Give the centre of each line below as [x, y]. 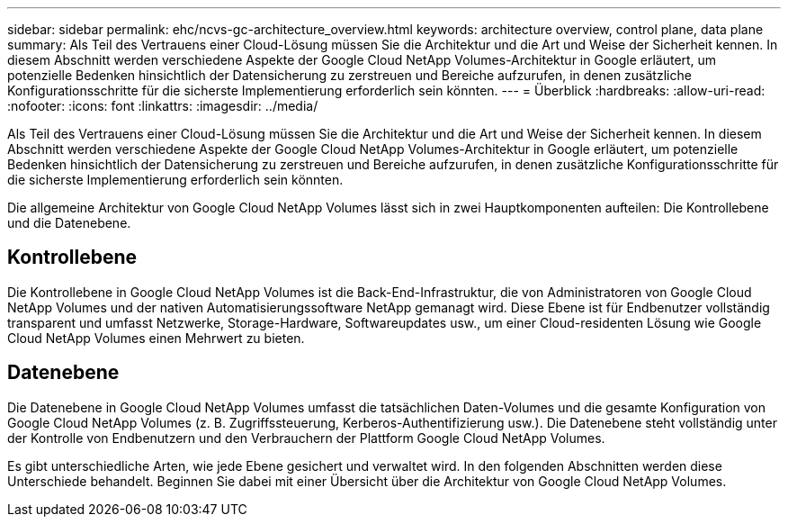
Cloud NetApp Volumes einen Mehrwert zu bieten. [156, 338]
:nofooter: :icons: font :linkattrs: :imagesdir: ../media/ [163, 106]
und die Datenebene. [69, 223]
